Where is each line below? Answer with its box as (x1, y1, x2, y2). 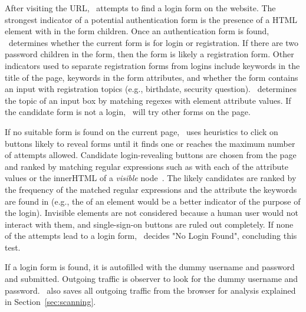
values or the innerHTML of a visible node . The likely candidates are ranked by (5, 172, 297, 184)
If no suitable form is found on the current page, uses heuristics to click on (5, 125, 278, 137)
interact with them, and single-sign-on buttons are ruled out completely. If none (5, 218, 294, 230)
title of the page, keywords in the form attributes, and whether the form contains (5, 71, 298, 83)
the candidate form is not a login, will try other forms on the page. (5, 106, 251, 118)
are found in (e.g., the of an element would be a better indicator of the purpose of (5, 195, 301, 207)
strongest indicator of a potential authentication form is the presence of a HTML (5, 13, 298, 25)
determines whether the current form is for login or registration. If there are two (8, 36, 299, 48)
